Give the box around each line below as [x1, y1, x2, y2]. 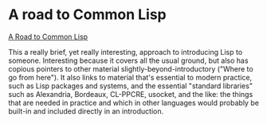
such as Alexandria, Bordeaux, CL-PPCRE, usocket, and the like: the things [8, 89, 253, 99]
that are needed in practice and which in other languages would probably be [8, 98, 259, 107]
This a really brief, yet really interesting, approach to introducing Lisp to [8, 47, 243, 56]
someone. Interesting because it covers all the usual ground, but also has [8, 56, 249, 65]
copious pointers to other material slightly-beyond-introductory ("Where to [8, 64, 253, 73]
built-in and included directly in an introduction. [8, 106, 164, 116]
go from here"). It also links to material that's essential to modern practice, [8, 72, 253, 82]
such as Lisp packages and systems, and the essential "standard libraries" [8, 81, 253, 91]
